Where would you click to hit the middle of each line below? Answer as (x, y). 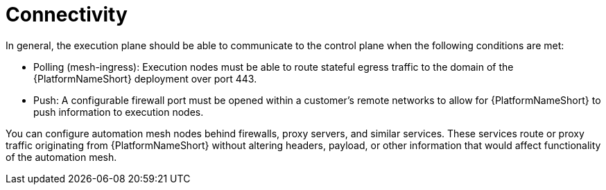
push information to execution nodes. (119, 112)
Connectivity (67, 15)
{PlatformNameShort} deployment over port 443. (145, 78)
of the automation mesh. (61, 157)
